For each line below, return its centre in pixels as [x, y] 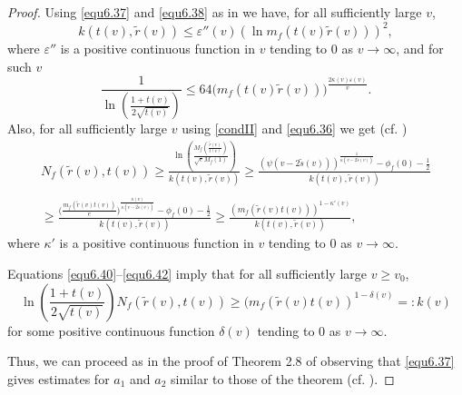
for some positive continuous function [111, 330]
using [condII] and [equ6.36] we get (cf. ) [295, 128]
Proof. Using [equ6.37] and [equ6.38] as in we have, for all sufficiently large [215, 12]
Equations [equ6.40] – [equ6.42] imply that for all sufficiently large [187, 273]
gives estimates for [59, 378]
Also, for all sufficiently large [88, 128]
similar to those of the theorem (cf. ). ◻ [283, 378]
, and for [420, 49]
